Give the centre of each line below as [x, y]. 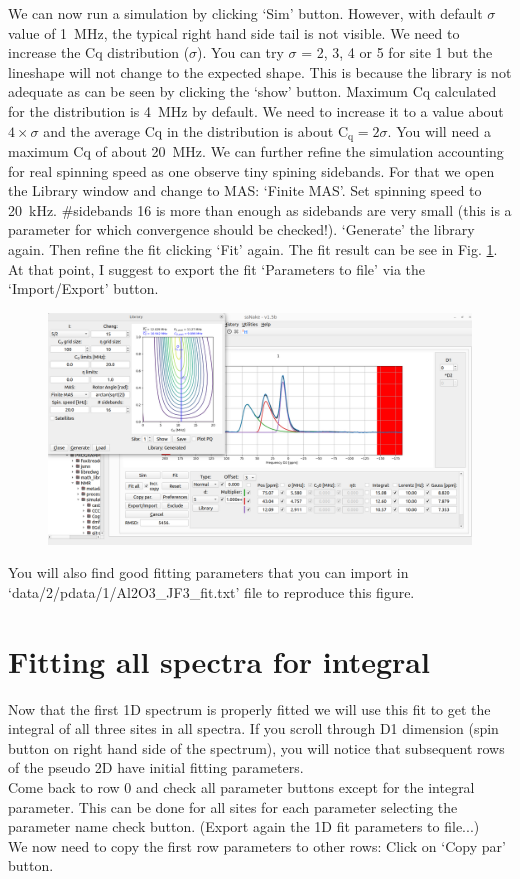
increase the [44, 52]
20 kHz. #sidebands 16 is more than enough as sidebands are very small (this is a [260, 209]
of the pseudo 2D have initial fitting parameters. [156, 767]
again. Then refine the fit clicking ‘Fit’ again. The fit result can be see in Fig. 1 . [253, 248]
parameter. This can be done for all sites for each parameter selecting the [233, 806]
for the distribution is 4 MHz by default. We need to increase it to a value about [256, 110]
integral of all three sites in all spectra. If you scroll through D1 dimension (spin [253, 728]
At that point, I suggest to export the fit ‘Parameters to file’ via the [217, 268]
